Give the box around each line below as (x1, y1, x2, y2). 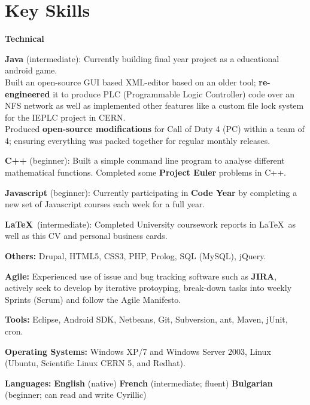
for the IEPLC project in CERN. (5, 111, 126, 123)
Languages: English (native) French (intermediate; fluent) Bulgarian (5, 376, 273, 389)
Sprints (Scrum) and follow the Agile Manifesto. (5, 293, 181, 305)
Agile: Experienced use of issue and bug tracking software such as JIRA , (5, 269, 277, 282)
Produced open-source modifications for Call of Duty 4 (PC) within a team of (5, 122, 305, 135)
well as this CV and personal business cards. (5, 229, 168, 242)
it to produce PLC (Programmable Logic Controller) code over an (53, 87, 295, 100)
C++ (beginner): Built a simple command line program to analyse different (5, 154, 285, 167)
